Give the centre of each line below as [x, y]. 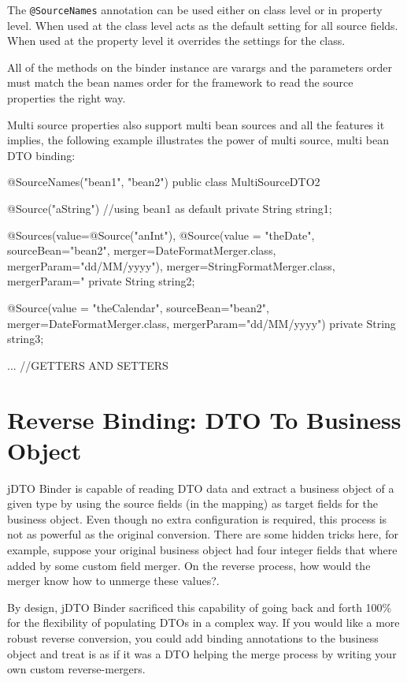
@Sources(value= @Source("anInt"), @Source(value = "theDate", [161, 235]
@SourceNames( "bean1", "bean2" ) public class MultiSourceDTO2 [164, 182]
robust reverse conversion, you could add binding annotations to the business [193, 638]
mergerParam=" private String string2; [101, 281]
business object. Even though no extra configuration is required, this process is [197, 518]
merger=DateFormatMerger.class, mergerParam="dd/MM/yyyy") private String [202, 323]
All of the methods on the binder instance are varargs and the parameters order [200, 67]
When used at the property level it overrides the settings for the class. [176, 41]
